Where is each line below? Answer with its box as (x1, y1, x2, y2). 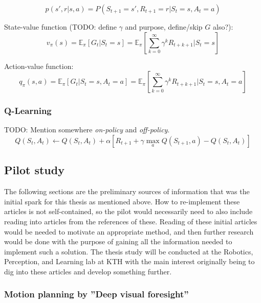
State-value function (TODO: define (4, 21, 117, 32)
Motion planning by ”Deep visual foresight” (4, 288, 189, 300)
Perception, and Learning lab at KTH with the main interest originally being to (4, 256, 255, 267)
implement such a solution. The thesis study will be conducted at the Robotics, (4, 246, 253, 257)
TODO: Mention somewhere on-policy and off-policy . (4, 124, 170, 135)
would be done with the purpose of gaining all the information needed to (4, 236, 232, 247)
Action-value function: (4, 60, 74, 71)
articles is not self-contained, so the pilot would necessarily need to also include (4, 206, 253, 217)
